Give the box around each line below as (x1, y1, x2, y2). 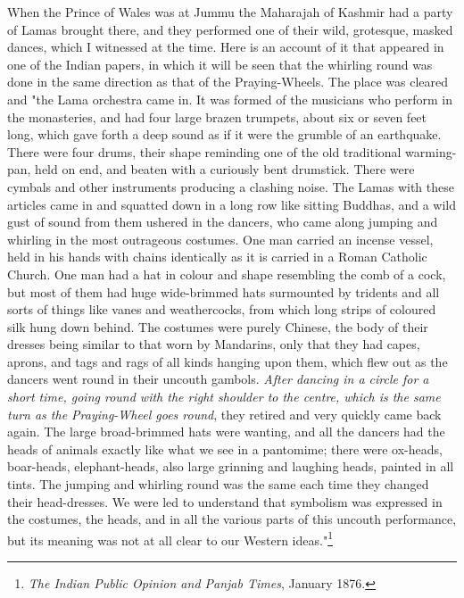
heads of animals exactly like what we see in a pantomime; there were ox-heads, (7, 439, 443, 458)
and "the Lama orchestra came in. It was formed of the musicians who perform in (7, 89, 452, 108)
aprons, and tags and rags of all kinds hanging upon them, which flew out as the (7, 352, 448, 370)
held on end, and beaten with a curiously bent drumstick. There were (35, 160, 415, 179)
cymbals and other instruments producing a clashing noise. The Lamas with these (7, 177, 454, 195)
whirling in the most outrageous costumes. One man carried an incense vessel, (7, 229, 434, 248)
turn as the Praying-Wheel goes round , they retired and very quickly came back (7, 404, 442, 423)
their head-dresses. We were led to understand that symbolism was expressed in (7, 492, 443, 511)
